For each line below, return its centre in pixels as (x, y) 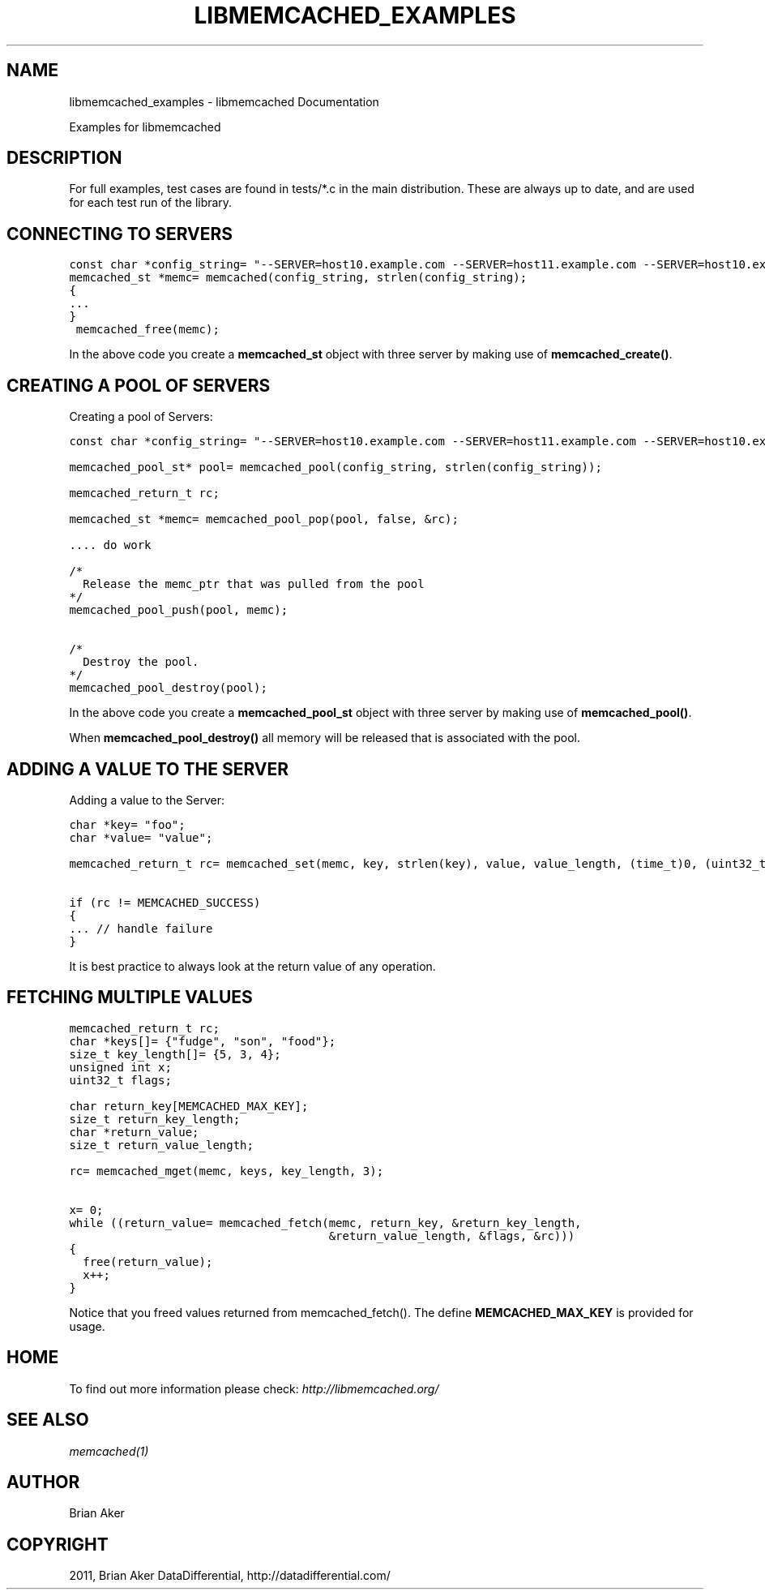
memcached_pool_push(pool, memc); (179, 610)
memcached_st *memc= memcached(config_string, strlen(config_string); (298, 278)
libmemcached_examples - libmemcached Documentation (224, 101)
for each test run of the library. (151, 203)
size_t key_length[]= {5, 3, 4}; (175, 1054)
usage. (87, 1326)
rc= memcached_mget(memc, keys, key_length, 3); (227, 1171)
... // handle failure (141, 928)
